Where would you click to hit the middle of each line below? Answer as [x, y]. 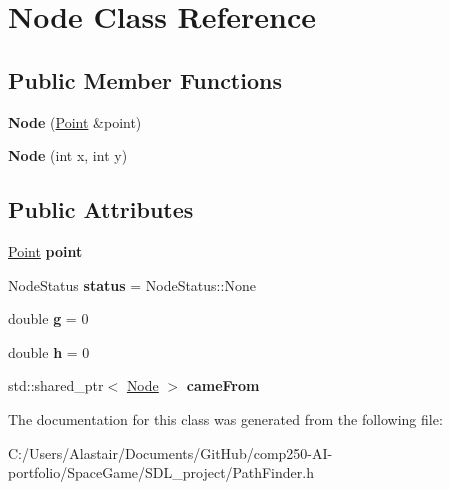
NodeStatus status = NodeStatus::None [132, 284]
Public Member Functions [145, 79]
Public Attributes [101, 209]
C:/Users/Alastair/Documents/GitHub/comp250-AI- [170, 452]
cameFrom [223, 385]
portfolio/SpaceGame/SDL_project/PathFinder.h [161, 472]
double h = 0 [49, 351]
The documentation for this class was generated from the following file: [225, 418]
